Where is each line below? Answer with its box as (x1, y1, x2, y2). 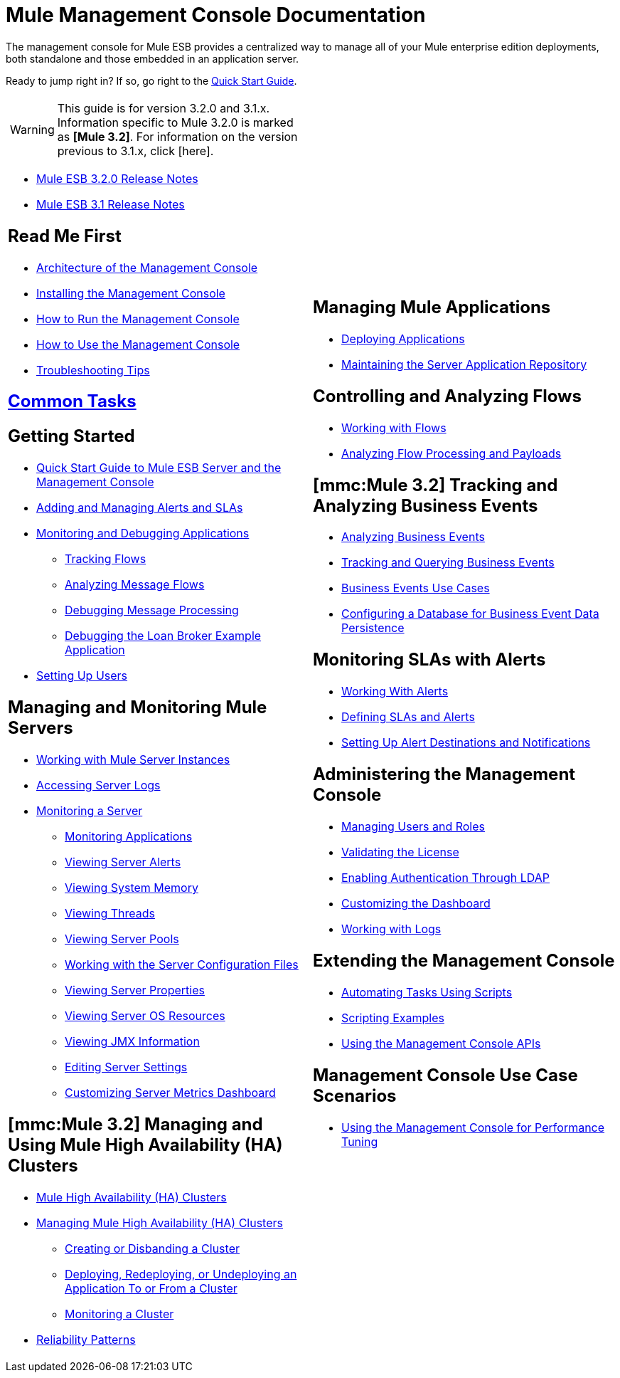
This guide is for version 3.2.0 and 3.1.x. (57, 100, 270, 115)
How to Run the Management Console (36, 311, 240, 326)
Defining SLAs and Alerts (341, 710, 475, 725)
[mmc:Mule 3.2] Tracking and (313, 474, 558, 495)
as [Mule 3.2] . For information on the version (57, 129, 298, 144)
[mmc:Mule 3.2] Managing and (8, 1114, 263, 1135)
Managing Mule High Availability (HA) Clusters (36, 1215, 283, 1230)
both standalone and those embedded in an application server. (6, 52, 299, 65)
